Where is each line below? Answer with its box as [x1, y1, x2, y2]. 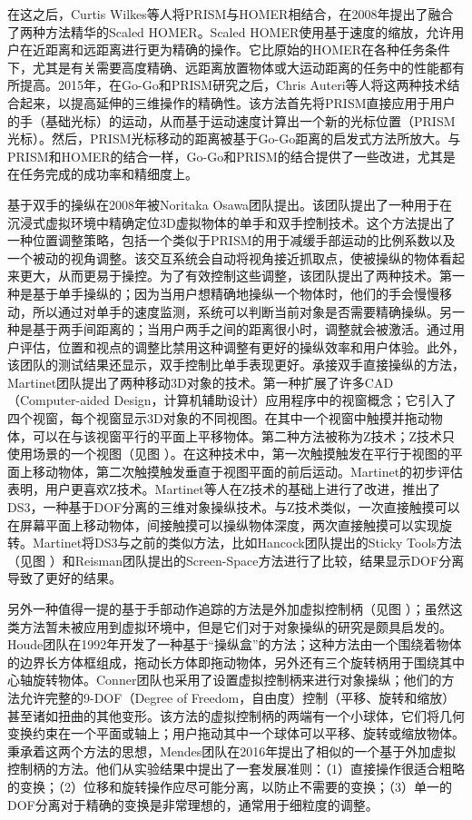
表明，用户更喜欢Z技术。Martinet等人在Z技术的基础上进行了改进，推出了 [7, 479, 441, 499]
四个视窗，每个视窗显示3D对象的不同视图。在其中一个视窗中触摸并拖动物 [7, 409, 443, 428]
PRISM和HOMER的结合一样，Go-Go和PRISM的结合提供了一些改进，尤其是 [7, 146, 456, 165]
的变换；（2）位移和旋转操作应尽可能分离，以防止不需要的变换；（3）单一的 [7, 776, 452, 795]
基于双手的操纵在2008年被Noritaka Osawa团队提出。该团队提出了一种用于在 [7, 194, 453, 213]
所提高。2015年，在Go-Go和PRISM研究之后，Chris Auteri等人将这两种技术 [7, 75, 447, 94]
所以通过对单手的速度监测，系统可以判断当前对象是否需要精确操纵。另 [32, 301, 452, 321]
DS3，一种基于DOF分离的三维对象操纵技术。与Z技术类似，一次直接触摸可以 [7, 498, 460, 517]
